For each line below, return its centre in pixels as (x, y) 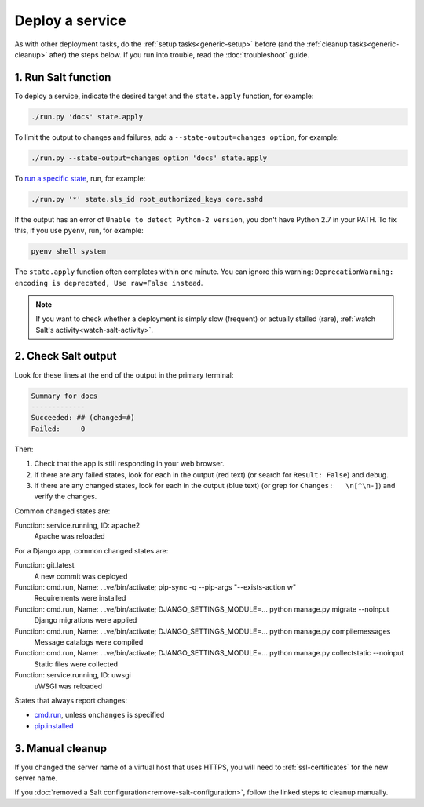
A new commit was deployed (81, 576)
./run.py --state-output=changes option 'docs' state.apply (149, 158)
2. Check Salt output (66, 356)
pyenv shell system (68, 252)
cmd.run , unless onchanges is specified (99, 715)
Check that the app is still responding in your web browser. (129, 464)
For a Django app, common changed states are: (91, 550)
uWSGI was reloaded (68, 686)
